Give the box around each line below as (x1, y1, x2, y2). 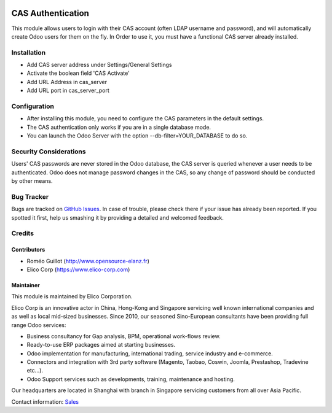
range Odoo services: (11, 321, 66, 328)
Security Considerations (11, 147, 86, 156)
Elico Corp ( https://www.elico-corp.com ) (26, 266, 130, 273)
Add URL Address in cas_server (26, 78, 108, 85)
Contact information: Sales (11, 398, 79, 405)
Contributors (11, 246, 45, 253)
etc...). (26, 367, 43, 374)
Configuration (11, 102, 55, 110)
